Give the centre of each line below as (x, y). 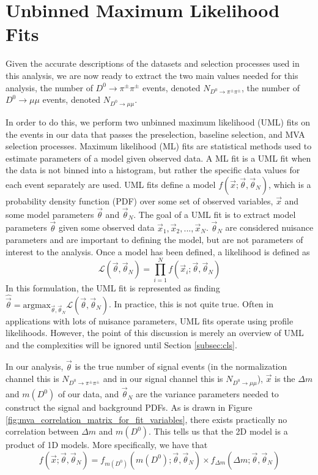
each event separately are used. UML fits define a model (111, 184)
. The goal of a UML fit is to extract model (215, 214)
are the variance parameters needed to (207, 394)
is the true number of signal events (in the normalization (181, 366)
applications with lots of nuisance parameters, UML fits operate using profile (150, 320)
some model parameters (50, 214)
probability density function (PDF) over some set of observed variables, (139, 200)
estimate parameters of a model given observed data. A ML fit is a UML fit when (158, 158)
